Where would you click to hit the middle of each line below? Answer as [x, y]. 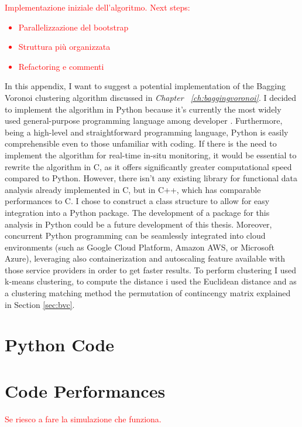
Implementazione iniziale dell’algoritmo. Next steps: [97, 7]
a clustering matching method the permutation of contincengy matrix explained [148, 293]
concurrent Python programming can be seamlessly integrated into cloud [135, 235]
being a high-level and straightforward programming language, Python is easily [147, 132]
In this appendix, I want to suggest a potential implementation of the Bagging [145, 86]
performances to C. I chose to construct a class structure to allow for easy [137, 201]
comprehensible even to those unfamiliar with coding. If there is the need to [141, 143]
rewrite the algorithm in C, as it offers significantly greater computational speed [148, 166]
